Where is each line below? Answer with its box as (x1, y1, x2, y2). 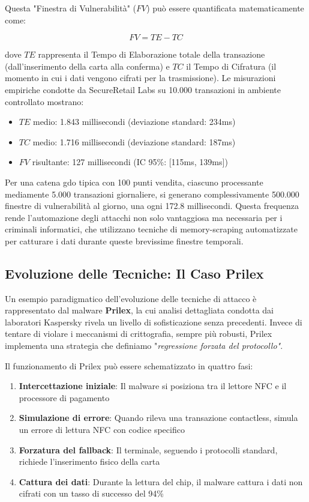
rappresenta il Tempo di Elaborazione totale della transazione (38, 48, 265, 61)
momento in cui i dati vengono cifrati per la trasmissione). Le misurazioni (5, 71, 276, 84)
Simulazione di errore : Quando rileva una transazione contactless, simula (19, 411, 298, 424)
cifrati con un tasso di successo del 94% (19, 487, 164, 500)
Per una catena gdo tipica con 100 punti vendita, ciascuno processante (5, 175, 263, 188)
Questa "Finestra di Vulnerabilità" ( (5, 2, 136, 14)
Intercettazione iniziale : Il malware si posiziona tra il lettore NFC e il (19, 380, 287, 392)
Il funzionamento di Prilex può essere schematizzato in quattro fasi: (5, 359, 253, 372)
